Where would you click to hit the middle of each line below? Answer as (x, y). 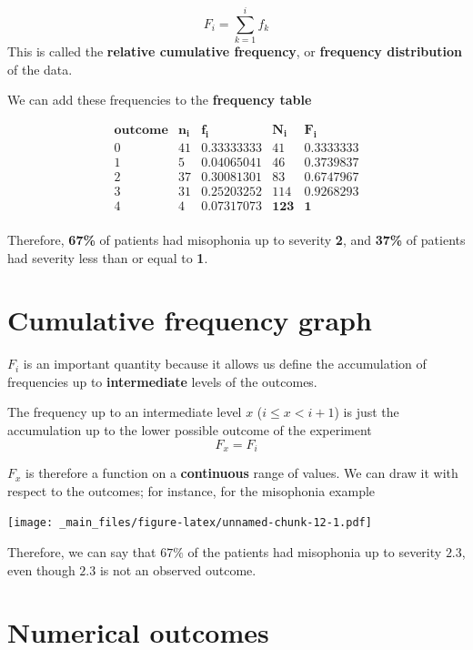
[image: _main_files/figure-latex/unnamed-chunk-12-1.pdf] (190, 523)
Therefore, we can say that (82, 551)
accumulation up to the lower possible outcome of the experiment (190, 430)
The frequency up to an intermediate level (125, 412)
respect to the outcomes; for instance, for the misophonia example (191, 490)
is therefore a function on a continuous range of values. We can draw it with (242, 473)
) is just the (367, 412)
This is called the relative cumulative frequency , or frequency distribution (235, 51)
